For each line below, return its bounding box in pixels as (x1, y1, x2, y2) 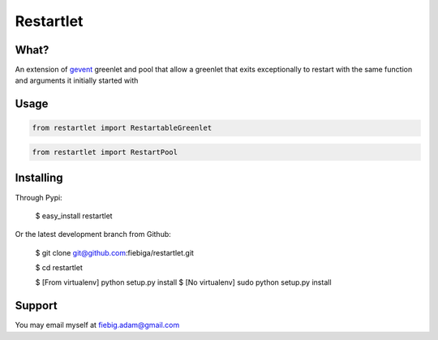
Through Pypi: (15, 192, 62, 202)
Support (15, 299, 58, 312)
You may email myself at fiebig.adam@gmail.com (15, 321, 180, 330)
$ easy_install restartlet (35, 211, 113, 221)
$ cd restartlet (35, 263, 83, 273)
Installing (15, 171, 64, 185)
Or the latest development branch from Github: (15, 230, 172, 239)
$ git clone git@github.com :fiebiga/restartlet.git (35, 247, 195, 257)
